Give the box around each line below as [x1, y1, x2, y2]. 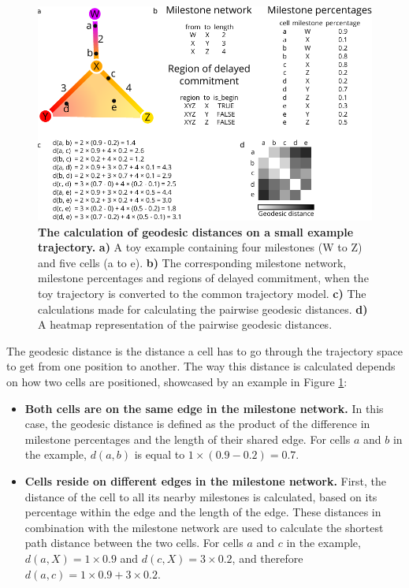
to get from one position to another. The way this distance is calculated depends [6, 358, 396, 374]
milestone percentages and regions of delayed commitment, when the [38, 270, 369, 286]
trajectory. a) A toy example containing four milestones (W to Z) [38, 239, 363, 255]
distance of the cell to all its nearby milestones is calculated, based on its [24, 488, 377, 504]
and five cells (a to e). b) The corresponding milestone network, [38, 254, 347, 270]
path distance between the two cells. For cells [24, 534, 244, 551]
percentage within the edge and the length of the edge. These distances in [24, 504, 381, 520]
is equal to [134, 446, 185, 463]
